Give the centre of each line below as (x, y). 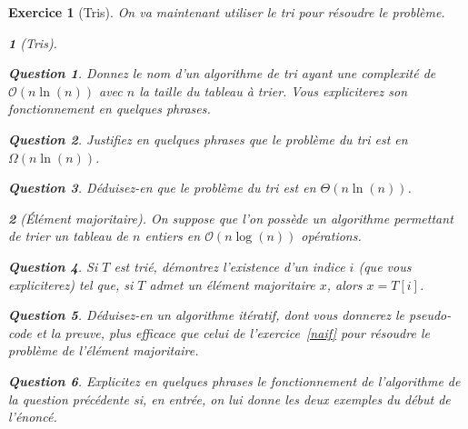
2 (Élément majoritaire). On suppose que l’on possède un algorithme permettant (231, 218)
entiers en (173, 236)
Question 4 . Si (53, 266)
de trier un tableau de (69, 236)
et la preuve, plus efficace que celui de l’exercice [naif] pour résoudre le (233, 332)
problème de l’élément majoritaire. (104, 350)
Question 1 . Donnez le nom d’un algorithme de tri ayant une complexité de (222, 73)
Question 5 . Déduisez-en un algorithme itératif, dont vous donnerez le (207, 315)
